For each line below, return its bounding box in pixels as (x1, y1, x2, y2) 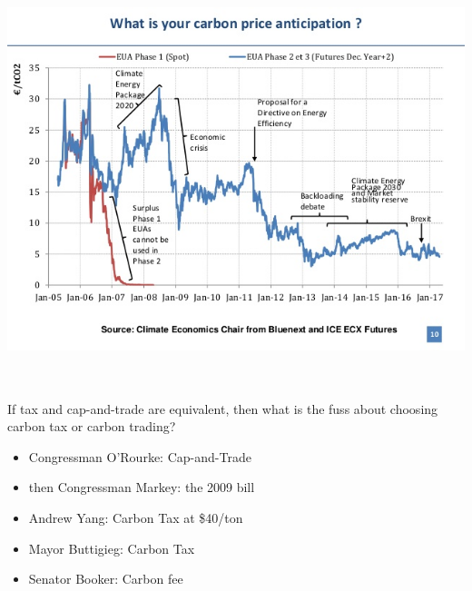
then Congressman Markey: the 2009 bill (28, 478, 255, 497)
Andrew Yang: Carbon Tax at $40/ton (28, 507, 243, 527)
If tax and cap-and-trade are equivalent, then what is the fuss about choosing (7, 399, 438, 418)
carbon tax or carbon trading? (7, 417, 176, 436)
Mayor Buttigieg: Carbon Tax (28, 538, 195, 557)
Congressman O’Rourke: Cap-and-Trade (28, 447, 251, 466)
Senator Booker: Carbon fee (28, 569, 183, 588)
